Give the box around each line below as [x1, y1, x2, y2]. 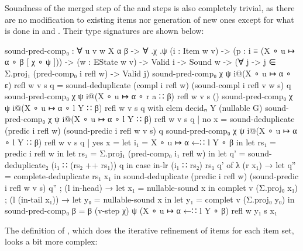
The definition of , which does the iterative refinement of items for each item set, [5, 224, 294, 236]
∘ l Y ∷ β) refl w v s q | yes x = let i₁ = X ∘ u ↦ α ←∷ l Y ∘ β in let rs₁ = [5, 135, 276, 148]
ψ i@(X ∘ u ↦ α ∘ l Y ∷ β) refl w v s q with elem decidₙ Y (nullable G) [5, 101, 263, 113]
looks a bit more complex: [5, 235, 98, 247]
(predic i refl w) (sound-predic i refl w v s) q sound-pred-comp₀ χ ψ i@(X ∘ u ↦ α [5, 124, 297, 136]
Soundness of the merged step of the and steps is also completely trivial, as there [5, 2, 295, 13]
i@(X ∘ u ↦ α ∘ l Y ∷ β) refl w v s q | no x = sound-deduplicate [62, 113, 295, 125]
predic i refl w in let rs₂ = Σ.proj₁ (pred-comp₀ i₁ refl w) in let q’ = [5, 147, 246, 159]
